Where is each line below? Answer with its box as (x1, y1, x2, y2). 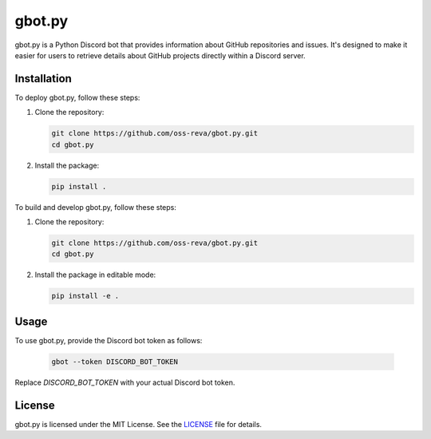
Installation (14, 72, 72, 85)
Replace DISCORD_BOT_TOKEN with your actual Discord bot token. (14, 378, 235, 387)
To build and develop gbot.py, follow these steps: (14, 202, 177, 212)
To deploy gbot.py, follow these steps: (14, 93, 140, 102)
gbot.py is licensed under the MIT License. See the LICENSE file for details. (14, 419, 263, 429)
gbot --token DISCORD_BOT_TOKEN (51, 357, 179, 366)
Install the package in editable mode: (34, 270, 156, 279)
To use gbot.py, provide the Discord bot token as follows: (14, 335, 203, 345)
